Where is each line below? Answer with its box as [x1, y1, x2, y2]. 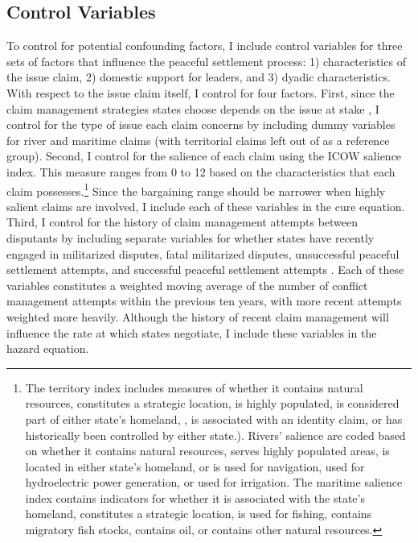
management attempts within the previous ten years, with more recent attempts [6, 292, 402, 309]
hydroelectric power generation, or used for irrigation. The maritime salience [25, 474, 403, 491]
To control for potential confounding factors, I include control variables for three [6, 37, 403, 54]
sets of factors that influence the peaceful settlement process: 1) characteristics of [6, 52, 406, 69]
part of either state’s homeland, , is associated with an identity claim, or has [25, 410, 403, 427]
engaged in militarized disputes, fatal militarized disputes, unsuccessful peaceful [6, 245, 400, 262]
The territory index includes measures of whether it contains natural [25, 379, 363, 396]
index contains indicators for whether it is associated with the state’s [25, 489, 365, 506]
